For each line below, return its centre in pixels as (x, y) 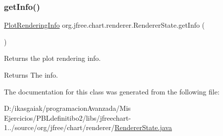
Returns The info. (31, 75)
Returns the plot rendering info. (53, 58)
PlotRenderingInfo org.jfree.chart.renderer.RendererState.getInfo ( (105, 25)
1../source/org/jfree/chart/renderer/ (59, 127)
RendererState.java (143, 127)
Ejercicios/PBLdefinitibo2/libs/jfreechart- (68, 117)
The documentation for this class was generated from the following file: (112, 91)
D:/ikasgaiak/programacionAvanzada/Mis (67, 108)
